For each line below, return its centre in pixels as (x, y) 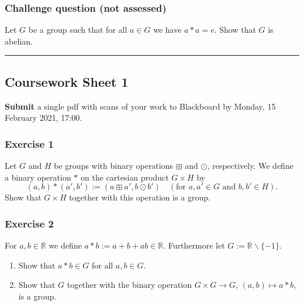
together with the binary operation (129, 285)
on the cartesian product (125, 177)
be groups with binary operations (114, 166)
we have (167, 30)
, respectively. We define (250, 166)
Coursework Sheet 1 (67, 81)
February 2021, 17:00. (44, 118)
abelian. (19, 41)
